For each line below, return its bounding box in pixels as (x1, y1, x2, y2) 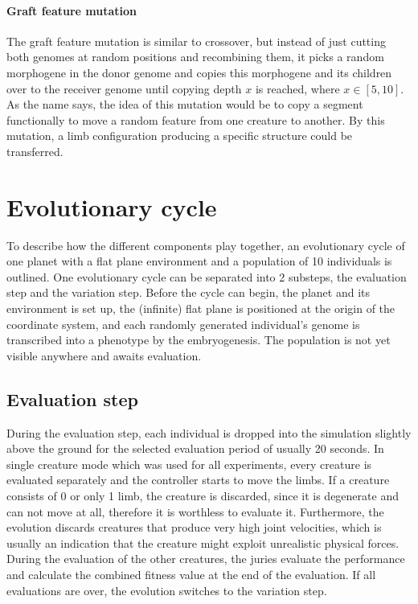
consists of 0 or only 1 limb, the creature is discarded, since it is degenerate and (6, 487, 399, 503)
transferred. (6, 142, 64, 159)
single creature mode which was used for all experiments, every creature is (6, 455, 372, 472)
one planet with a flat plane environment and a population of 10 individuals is (6, 253, 392, 269)
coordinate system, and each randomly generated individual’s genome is (6, 315, 360, 332)
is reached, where (255, 80, 340, 97)
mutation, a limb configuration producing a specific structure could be (6, 127, 353, 144)
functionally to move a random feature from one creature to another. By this (6, 111, 385, 128)
